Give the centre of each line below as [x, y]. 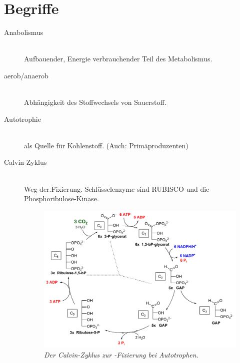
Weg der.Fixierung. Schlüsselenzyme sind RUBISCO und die [117, 188]
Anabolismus [24, 32]
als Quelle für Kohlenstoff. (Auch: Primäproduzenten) [106, 145]
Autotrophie [22, 119]
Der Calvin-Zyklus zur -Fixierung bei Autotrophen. [121, 354]
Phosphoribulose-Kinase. [61, 198]
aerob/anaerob [26, 75]
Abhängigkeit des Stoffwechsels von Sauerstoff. [95, 102]
